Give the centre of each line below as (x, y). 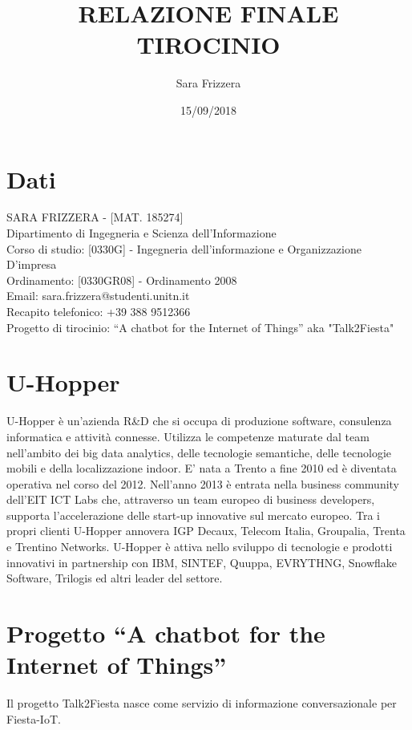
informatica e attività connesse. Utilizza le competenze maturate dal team (188, 436)
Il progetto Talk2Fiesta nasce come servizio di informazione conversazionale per (202, 703)
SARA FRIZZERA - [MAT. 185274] (95, 217)
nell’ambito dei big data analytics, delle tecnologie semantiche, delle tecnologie (199, 452)
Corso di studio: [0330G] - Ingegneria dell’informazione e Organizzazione (184, 248)
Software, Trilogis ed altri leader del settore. (115, 578)
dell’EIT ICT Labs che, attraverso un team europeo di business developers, (191, 499)
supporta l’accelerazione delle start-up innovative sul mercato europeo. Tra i (193, 515)
